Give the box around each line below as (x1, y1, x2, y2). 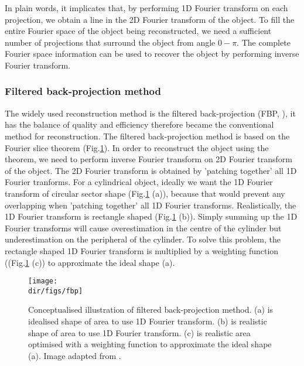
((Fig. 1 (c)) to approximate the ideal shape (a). (5, 256, 175, 268)
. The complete (237, 36, 291, 48)
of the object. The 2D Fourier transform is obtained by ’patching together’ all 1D (5, 164, 297, 176)
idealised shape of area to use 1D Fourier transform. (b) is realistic (28, 315, 267, 327)
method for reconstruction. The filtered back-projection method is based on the (5, 129, 290, 142)
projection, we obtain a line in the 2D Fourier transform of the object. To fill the (5, 13, 295, 25)
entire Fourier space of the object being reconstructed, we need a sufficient (5, 25, 272, 37)
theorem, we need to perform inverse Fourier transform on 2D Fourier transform (5, 153, 292, 165)
